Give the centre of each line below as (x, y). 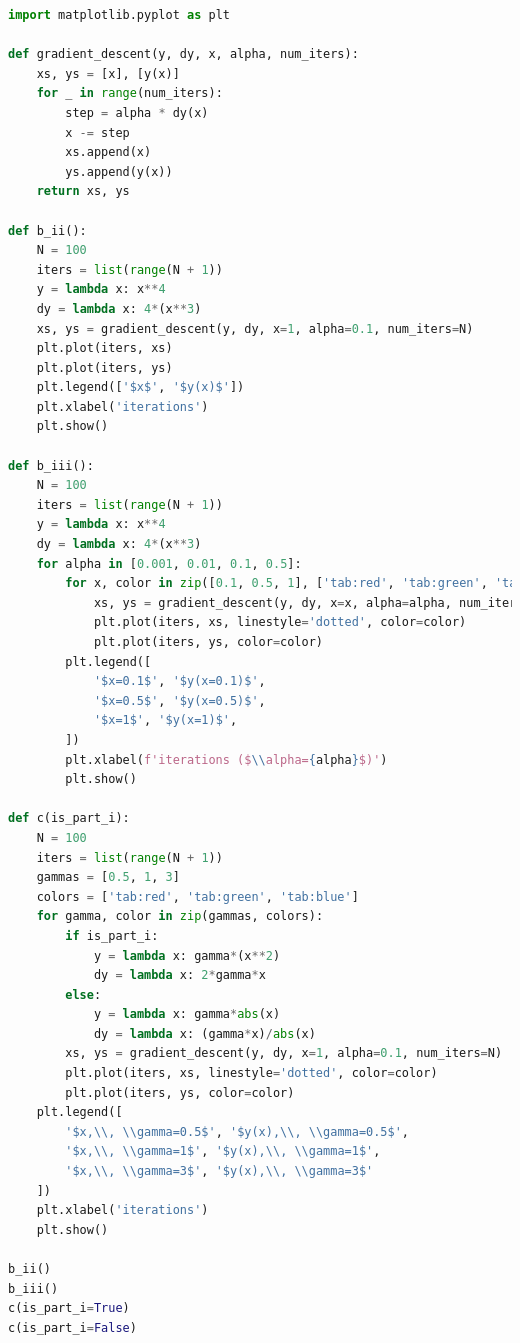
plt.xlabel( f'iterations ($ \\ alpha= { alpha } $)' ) (226, 759)
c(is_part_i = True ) (69, 1308)
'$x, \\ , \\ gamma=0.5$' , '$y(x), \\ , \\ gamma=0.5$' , (237, 1131)
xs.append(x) (108, 152)
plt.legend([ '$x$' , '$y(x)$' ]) (140, 387)
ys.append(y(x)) (119, 171)
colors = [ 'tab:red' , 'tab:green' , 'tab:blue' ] (197, 896)
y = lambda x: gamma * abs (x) (187, 1014)
